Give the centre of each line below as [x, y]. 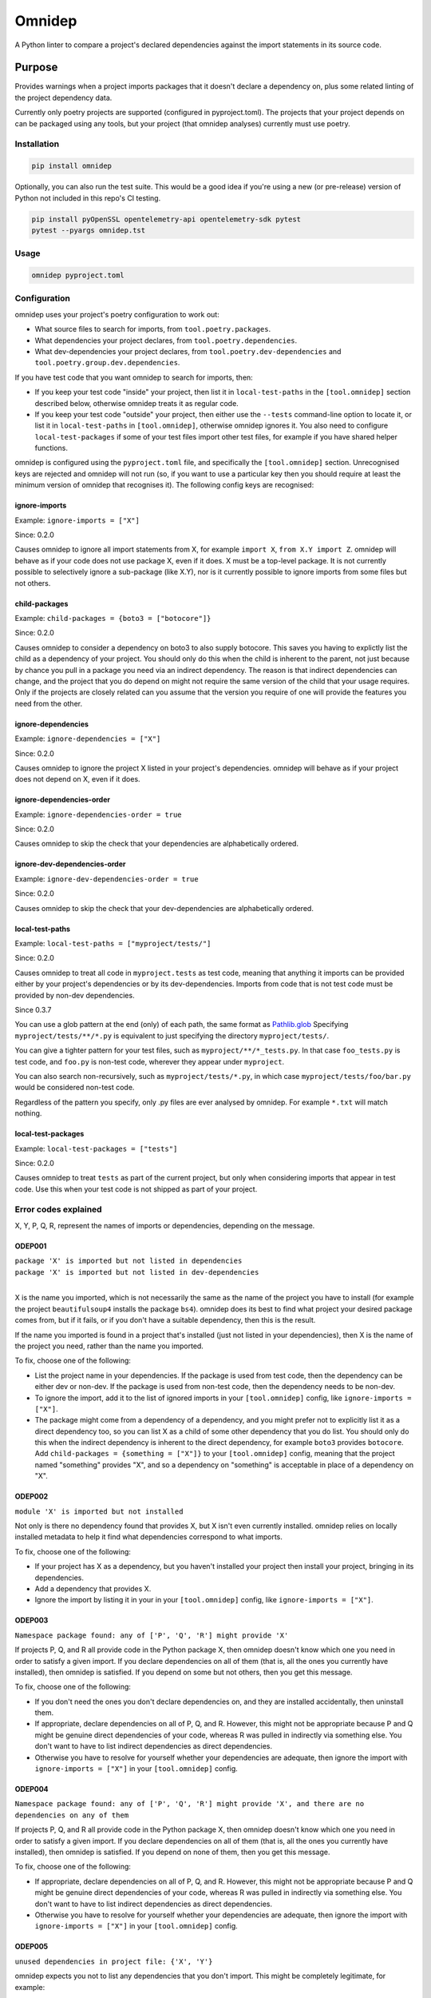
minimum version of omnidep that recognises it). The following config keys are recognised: [164, 485]
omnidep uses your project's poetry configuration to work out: [117, 314]
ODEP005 [32, 1947]
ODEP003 [32, 1620]
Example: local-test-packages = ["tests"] [96, 1148]
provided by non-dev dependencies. [75, 995]
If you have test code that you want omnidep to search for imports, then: [134, 377]
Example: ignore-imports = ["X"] [77, 520]
